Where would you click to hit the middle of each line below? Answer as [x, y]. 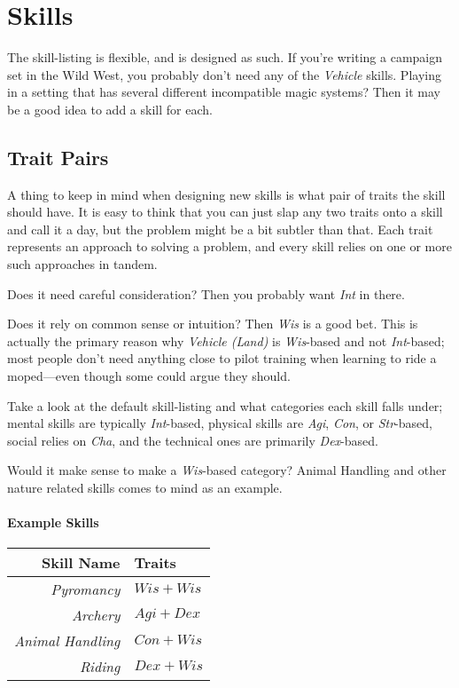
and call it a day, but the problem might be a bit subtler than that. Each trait [220, 229]
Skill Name [81, 563]
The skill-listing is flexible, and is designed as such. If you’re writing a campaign [225, 57]
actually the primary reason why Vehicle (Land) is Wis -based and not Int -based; [226, 340]
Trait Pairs [58, 157]
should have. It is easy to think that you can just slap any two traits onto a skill [225, 212]
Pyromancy [86, 589]
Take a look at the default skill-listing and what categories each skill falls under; [225, 405]
